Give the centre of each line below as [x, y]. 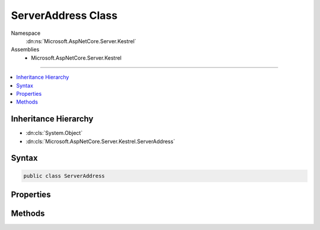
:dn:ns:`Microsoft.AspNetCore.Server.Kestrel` [81, 41]
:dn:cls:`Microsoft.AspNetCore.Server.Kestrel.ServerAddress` [100, 141]
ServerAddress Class [64, 15]
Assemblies [25, 50]
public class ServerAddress [64, 176]
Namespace [26, 33]
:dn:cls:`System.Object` [54, 133]
